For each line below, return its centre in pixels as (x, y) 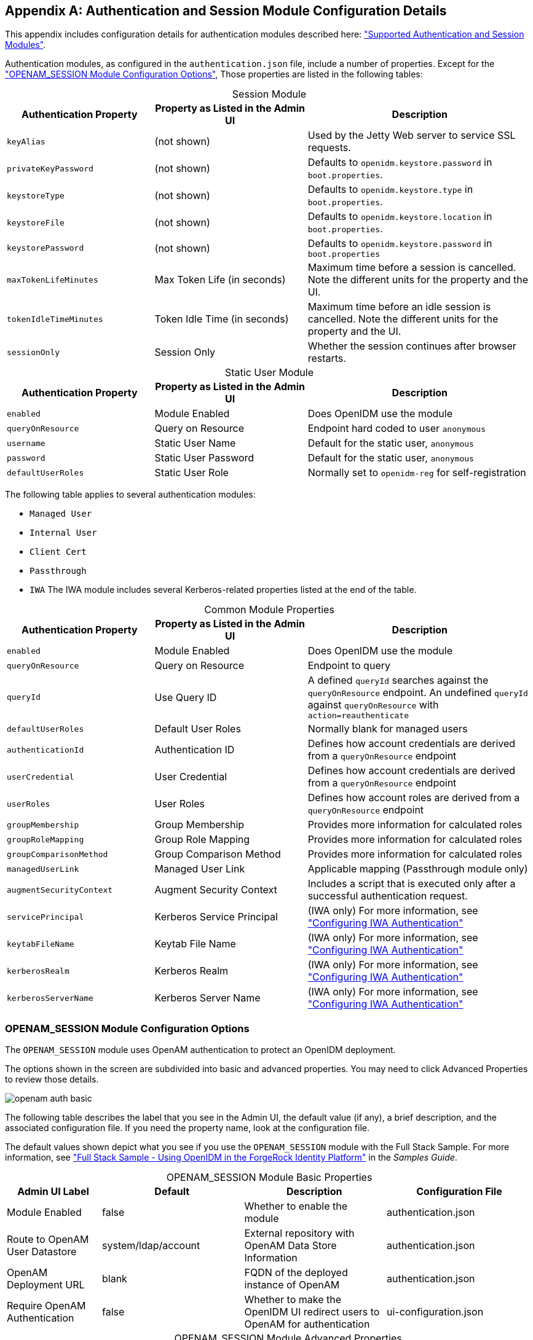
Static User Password (204, 458)
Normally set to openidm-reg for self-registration (417, 473)
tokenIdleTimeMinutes (55, 319)
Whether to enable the (296, 1206)
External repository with (299, 1233)
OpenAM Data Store (290, 1246)
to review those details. (52, 1079)
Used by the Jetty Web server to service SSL (412, 135)
